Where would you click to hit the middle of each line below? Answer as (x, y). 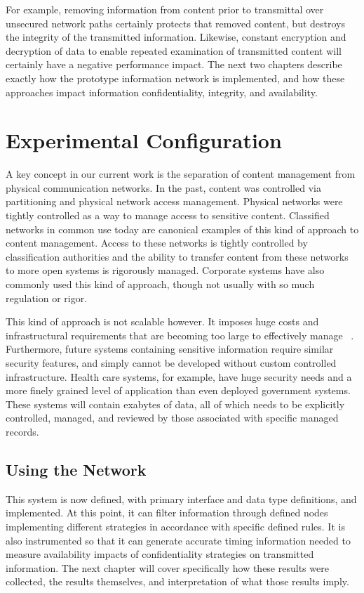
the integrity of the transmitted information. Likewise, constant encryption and (176, 37)
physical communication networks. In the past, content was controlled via (163, 187)
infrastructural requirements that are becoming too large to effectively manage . (180, 335)
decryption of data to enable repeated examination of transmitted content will (174, 50)
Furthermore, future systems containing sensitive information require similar (170, 349)
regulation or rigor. (47, 298)
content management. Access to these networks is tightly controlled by (157, 243)
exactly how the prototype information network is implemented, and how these (175, 78)
